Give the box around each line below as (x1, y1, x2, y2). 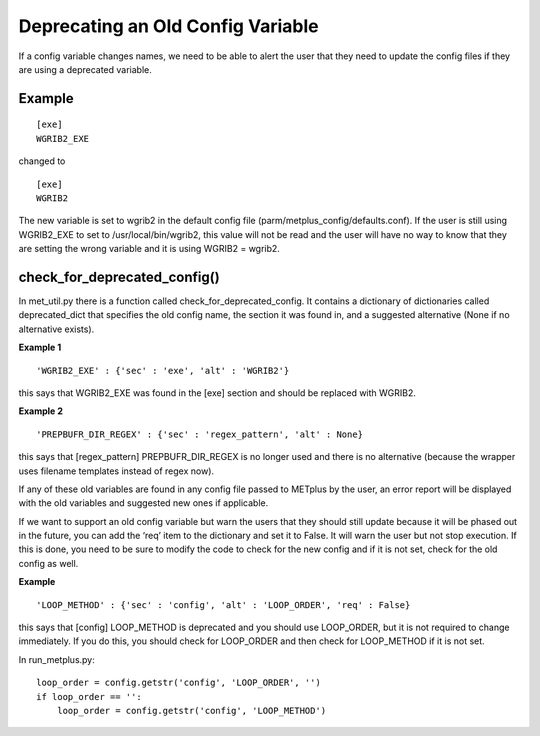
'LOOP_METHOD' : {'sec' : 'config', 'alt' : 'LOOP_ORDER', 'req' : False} (36, 599, 411, 610)
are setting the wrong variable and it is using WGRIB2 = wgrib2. (18, 243, 280, 255)
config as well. (18, 557, 79, 569)
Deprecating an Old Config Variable (18, 15, 319, 37)
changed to (18, 155, 66, 167)
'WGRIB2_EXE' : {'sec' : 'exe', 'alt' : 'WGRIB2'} (36, 365, 290, 376)
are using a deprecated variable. (18, 63, 152, 75)
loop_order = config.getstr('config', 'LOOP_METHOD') (56, 705, 327, 716)
